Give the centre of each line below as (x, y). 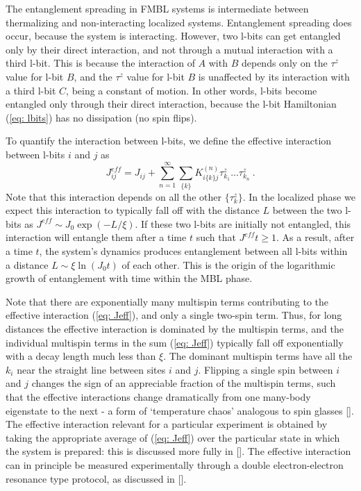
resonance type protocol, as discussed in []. (96, 478)
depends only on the (284, 63)
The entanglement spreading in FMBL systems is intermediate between (157, 8)
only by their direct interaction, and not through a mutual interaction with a (169, 49)
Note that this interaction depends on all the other (114, 196)
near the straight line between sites (91, 369)
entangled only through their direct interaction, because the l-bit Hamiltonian (171, 104)
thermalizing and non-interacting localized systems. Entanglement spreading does (179, 22)
